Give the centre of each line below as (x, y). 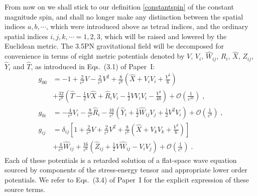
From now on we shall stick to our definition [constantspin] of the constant (119, 7)
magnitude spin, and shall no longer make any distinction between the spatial (124, 16)
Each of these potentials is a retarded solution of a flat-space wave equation (121, 160)
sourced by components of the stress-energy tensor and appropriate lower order (126, 170)
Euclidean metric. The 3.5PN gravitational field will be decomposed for (114, 46)
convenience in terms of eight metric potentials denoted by (95, 56)
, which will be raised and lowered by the (163, 36)
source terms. (25, 189)
